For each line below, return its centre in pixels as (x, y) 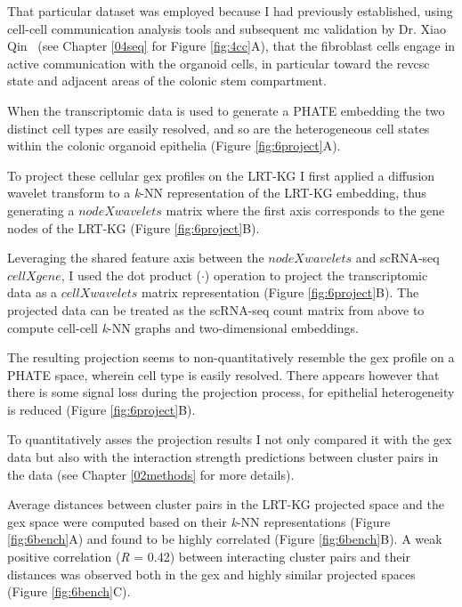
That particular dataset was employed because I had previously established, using (230, 11)
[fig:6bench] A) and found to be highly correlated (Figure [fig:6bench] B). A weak (225, 539)
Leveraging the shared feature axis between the (136, 258)
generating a (41, 210)
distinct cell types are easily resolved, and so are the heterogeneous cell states (219, 128)
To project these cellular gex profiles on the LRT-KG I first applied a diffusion (221, 175)
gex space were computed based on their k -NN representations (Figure (199, 521)
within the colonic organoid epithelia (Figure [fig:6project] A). (174, 146)
